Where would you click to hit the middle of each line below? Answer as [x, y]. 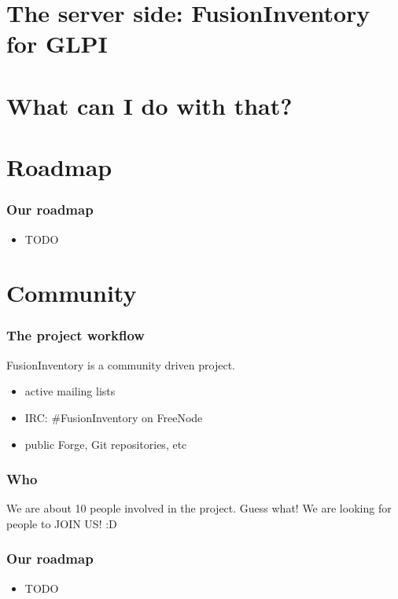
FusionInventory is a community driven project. [121, 364]
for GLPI [57, 44]
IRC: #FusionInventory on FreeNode [114, 417]
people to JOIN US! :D [62, 523]
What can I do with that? [149, 105]
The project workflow [76, 335]
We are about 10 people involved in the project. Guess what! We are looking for [199, 508]
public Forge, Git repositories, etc [106, 444]
